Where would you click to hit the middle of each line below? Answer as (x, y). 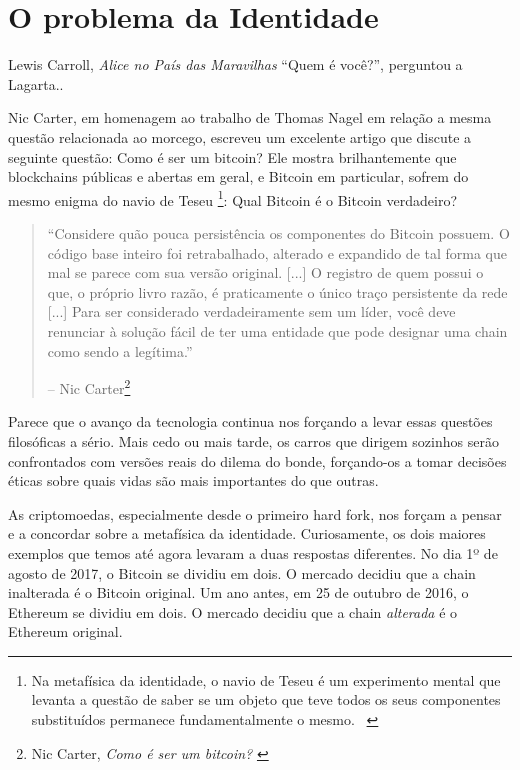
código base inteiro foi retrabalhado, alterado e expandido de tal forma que (277, 252)
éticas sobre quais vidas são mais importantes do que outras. (193, 480)
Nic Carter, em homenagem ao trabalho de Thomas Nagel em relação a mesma (250, 117)
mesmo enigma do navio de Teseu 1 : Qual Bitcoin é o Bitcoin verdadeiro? (232, 198)
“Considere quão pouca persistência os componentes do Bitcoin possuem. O (278, 232)
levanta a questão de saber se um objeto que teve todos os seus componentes (266, 699)
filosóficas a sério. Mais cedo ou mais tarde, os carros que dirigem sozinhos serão (253, 440)
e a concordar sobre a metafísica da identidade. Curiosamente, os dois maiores (247, 533)
